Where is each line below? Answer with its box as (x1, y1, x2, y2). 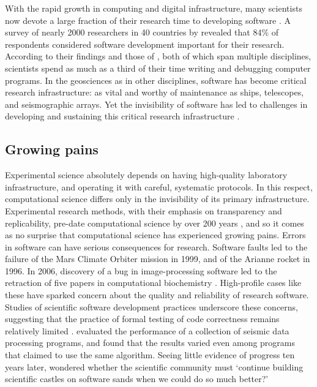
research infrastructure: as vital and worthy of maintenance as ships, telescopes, (5, 86, 304, 99)
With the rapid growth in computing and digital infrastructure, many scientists (5, 2, 302, 14)
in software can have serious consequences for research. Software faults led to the (5, 240, 308, 253)
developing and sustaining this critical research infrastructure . (5, 110, 240, 122)
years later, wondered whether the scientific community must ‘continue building (5, 360, 304, 373)
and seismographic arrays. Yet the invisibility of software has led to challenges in (5, 97, 308, 110)
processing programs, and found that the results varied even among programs (5, 336, 296, 349)
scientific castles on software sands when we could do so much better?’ (5, 372, 269, 385)
